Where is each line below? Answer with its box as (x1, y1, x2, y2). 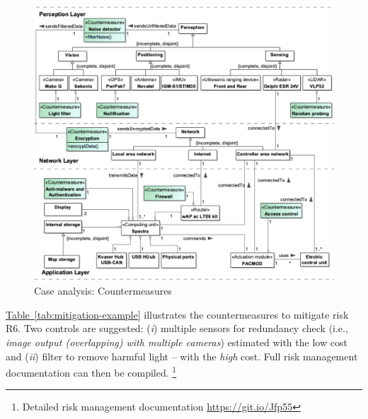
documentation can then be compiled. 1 (6, 363, 177, 379)
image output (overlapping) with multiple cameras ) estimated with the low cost (6, 335, 347, 349)
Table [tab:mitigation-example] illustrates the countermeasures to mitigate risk (6, 307, 349, 321)
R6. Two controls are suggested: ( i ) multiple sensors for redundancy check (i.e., (6, 321, 348, 336)
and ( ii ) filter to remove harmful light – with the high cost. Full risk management (6, 348, 358, 363)
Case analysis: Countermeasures (34, 283, 172, 298)
